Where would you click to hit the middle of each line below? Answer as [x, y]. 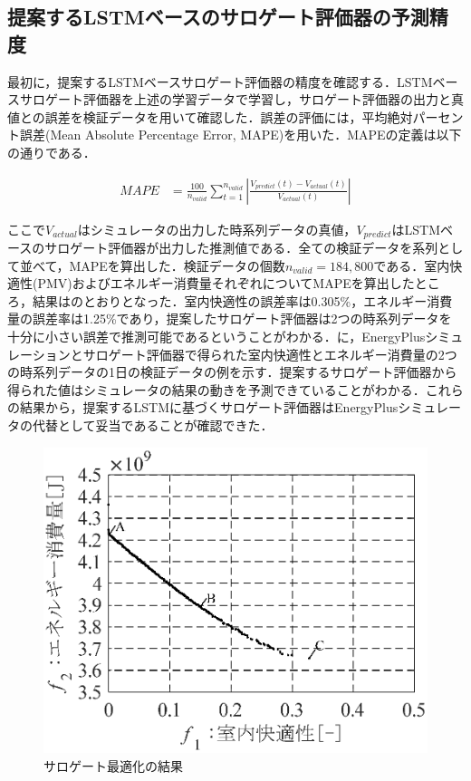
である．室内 [412, 265]
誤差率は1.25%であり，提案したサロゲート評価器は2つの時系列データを [242, 318]
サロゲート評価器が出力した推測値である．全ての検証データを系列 [241, 248]
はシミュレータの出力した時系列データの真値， [217, 229]
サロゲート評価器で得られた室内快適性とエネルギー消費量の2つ [270, 354]
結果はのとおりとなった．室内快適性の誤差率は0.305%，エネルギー [230, 300]
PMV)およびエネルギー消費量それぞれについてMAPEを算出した [226, 283]
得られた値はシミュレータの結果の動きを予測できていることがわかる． [216, 389]
